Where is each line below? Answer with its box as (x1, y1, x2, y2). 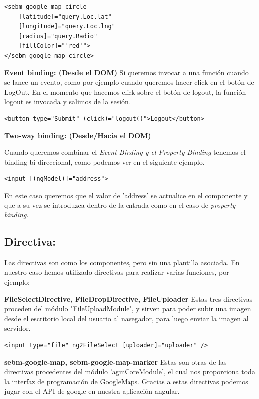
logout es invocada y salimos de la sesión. (4, 96, 130, 107)
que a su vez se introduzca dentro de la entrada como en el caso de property (4, 199, 236, 210)
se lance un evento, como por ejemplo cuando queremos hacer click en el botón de (4, 77, 254, 87)
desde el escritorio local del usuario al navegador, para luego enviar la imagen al (4, 313, 249, 323)
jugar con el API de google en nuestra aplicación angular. (4, 386, 180, 396)
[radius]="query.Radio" (18, 32, 98, 40)
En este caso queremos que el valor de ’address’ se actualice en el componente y (4, 190, 248, 200)
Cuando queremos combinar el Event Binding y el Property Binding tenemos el (4, 147, 246, 157)
